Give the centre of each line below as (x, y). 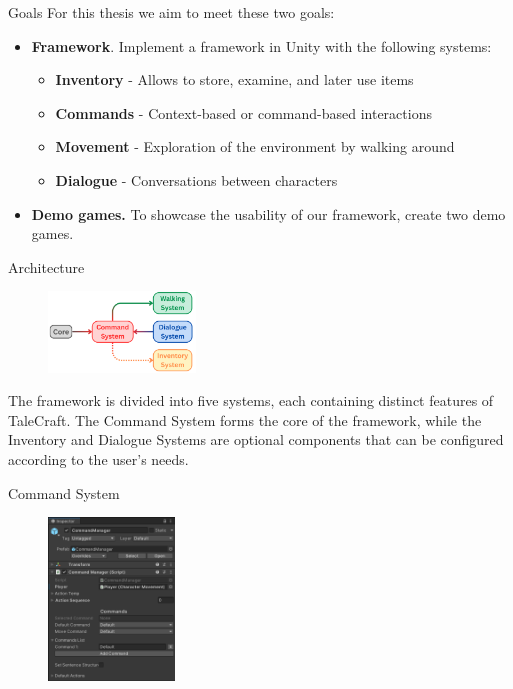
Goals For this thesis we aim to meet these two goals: (171, 12)
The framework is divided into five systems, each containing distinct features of (251, 400)
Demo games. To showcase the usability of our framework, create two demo (268, 213)
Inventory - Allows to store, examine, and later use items (234, 79)
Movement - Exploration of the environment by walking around (255, 146)
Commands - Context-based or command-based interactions (243, 112)
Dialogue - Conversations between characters (196, 179)
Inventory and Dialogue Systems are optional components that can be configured (256, 439)
